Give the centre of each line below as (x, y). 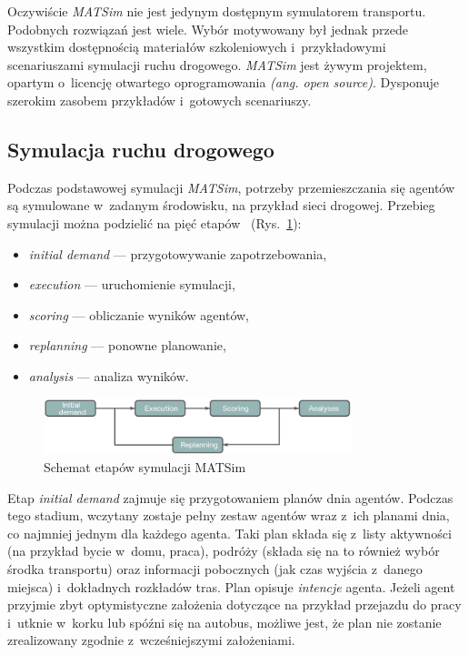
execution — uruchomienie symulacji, (132, 284)
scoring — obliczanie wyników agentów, (139, 314)
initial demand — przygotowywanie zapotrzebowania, (178, 253)
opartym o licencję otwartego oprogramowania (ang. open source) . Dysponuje (224, 82)
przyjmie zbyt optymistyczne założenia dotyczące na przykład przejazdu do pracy (234, 605)
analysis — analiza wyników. (109, 375)
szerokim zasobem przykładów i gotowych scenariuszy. (160, 100)
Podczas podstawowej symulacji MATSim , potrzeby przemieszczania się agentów (231, 187)
